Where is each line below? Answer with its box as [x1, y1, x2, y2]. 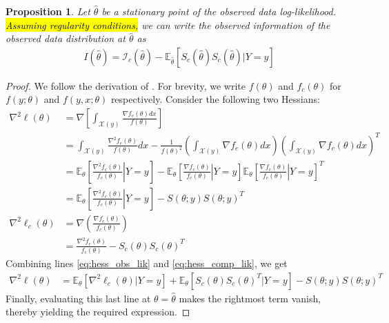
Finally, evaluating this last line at [6, 291, 151, 305]
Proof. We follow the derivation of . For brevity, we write [6, 78, 246, 92]
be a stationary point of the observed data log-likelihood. [101, 4, 337, 18]
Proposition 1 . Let [6, 4, 90, 18]
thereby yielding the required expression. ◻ [6, 304, 190, 319]
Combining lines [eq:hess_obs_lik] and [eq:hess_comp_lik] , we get [6, 255, 288, 270]
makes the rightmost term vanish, [179, 291, 321, 305]
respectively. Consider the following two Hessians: [110, 92, 320, 106]
